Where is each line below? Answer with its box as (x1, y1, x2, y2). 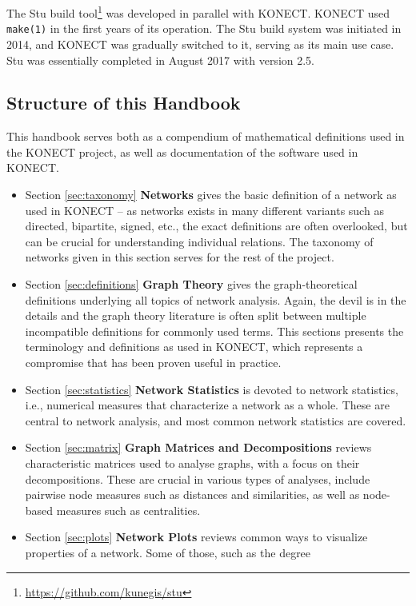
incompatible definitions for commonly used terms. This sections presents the (25, 322, 404, 339)
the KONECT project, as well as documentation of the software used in (6, 143, 358, 160)
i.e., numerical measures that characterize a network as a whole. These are (25, 397, 390, 413)
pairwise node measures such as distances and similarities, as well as (25, 486, 360, 503)
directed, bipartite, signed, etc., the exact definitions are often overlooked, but (25, 217, 408, 234)
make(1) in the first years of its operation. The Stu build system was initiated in (6, 20, 402, 37)
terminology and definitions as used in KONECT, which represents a (25, 338, 363, 355)
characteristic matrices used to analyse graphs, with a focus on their (25, 454, 360, 471)
